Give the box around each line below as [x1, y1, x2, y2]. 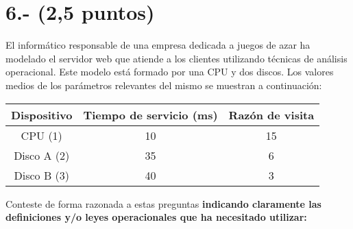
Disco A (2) [14, 147, 70, 163]
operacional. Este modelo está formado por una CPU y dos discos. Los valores [5, 64, 334, 79]
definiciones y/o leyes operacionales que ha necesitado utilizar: [5, 210, 307, 224]
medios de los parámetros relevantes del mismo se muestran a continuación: [5, 77, 322, 92]
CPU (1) [21, 127, 62, 143]
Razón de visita [228, 106, 315, 123]
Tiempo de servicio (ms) [83, 106, 218, 123]
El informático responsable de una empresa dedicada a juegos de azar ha [5, 38, 311, 52]
